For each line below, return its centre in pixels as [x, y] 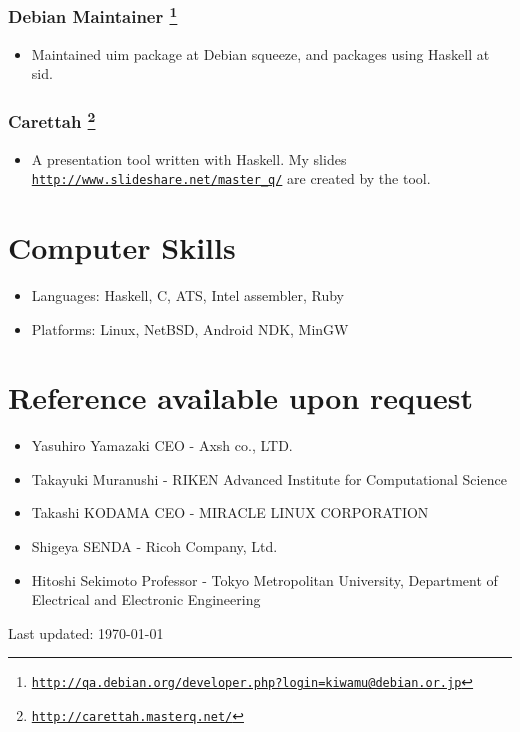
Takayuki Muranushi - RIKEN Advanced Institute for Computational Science [269, 478]
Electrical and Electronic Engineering [146, 599]
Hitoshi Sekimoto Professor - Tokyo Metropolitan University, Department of [264, 579]
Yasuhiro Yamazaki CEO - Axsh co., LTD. [162, 445]
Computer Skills [122, 246]
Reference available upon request [240, 397]
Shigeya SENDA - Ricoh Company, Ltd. [154, 546]
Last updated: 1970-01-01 [86, 632]
